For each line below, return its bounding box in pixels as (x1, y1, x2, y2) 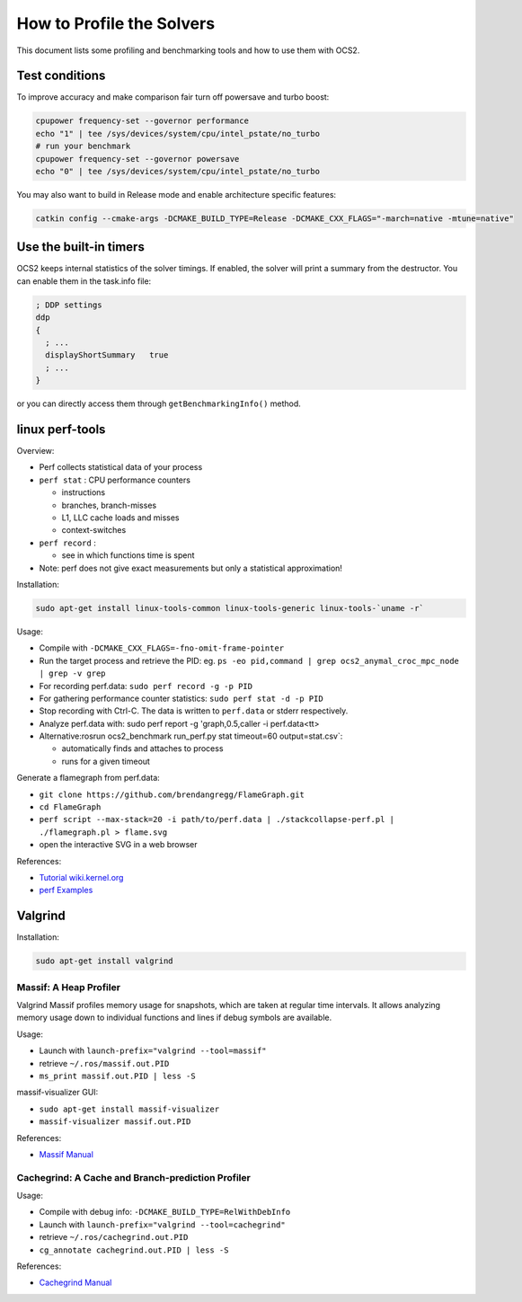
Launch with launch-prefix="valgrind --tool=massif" (39, 1045, 267, 1056)
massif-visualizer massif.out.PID (39, 1117, 191, 1127)
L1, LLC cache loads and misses (61, 512, 180, 523)
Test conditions (16, 68, 106, 84)
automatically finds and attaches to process (61, 743, 224, 754)
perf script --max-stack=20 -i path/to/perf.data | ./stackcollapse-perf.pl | (39, 814, 395, 825)
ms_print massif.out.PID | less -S (39, 1070, 197, 1081)
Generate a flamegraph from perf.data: (16, 773, 161, 784)
